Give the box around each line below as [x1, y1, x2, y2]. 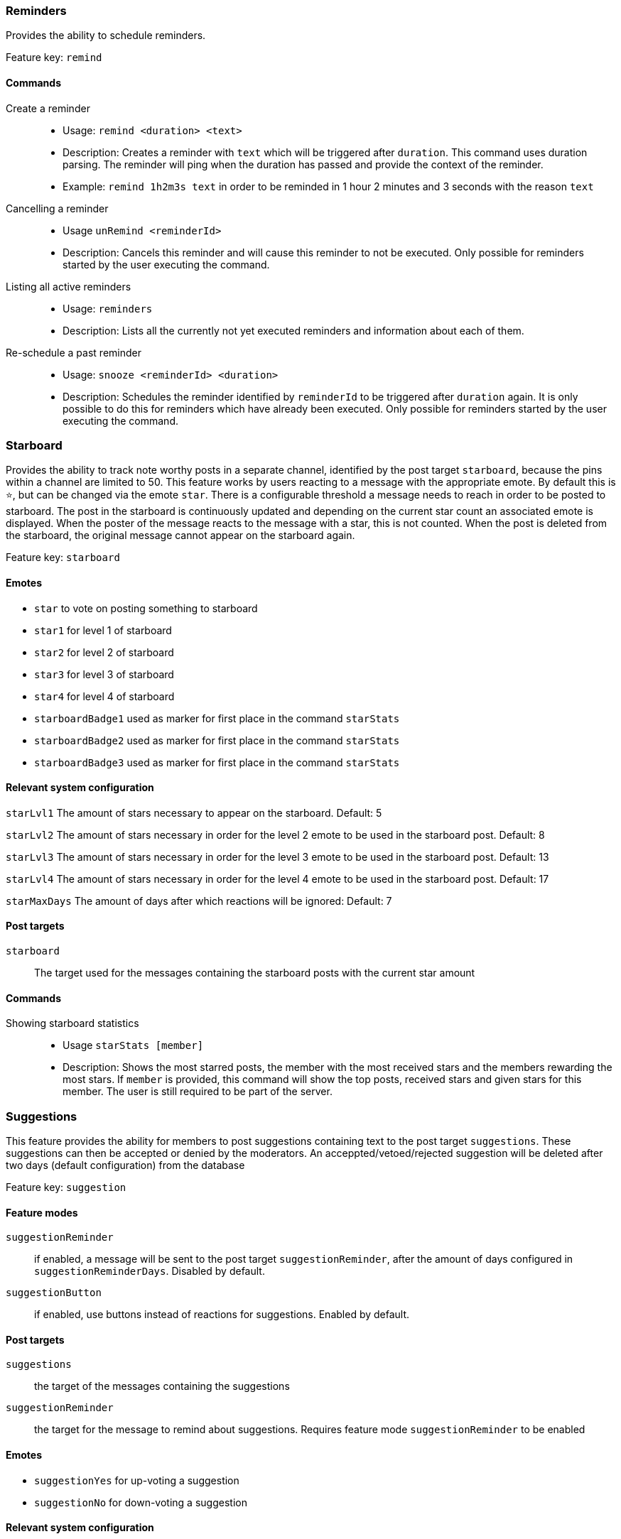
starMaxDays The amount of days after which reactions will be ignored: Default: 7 [6, 894, 392, 907]
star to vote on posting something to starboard [34, 602, 258, 614]
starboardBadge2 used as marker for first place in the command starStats [34, 734, 400, 746]
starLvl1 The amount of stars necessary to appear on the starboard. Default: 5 [6, 806, 382, 819]
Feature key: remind [6, 51, 102, 64]
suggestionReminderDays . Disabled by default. [34, 1265, 265, 1278]
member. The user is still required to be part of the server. [63, 1085, 333, 1098]
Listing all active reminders [6, 280, 131, 293]
